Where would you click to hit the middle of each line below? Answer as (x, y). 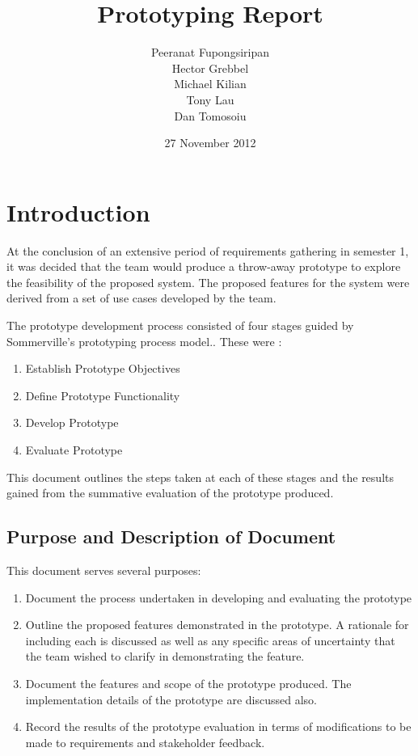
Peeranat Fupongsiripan (210, 52)
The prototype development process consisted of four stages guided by (180, 325)
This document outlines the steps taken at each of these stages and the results (200, 477)
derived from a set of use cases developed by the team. (141, 298)
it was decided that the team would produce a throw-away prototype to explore (204, 266)
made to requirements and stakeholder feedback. (145, 742)
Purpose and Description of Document (171, 536)
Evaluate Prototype (74, 449)
